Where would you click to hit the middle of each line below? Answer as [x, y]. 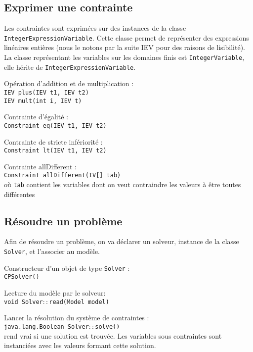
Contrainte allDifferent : [40, 166]
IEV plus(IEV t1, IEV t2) [46, 92]
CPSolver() [22, 277]
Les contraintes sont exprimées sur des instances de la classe [95, 28]
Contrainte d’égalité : [36, 117]
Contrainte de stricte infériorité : [53, 141]
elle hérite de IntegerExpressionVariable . [70, 67]
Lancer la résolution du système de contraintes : [77, 318]
